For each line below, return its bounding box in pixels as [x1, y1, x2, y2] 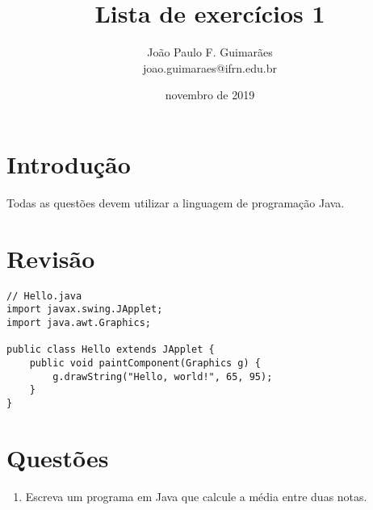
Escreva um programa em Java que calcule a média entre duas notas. [25, 487, 367, 504]
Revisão [6, 241, 95, 274]
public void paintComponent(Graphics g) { [29, 357, 261, 369]
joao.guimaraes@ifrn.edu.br [143, 59, 277, 76]
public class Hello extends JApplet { [6, 344, 215, 356]
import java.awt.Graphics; [6, 316, 151, 328]
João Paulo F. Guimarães [147, 44, 273, 61]
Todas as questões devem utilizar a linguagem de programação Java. [6, 194, 345, 211]
